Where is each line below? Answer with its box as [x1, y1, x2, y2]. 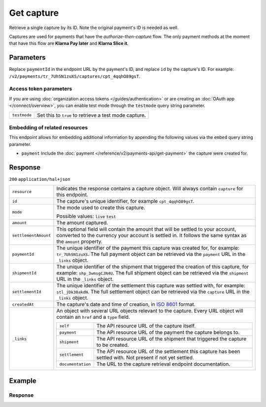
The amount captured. [56, 219, 108, 226]
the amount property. [56, 238, 103, 245]
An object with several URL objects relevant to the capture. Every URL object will [56, 307, 243, 314]
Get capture [9, 7, 59, 18]
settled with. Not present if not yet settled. [96, 354, 194, 361]
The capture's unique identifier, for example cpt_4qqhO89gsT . [56, 198, 195, 204]
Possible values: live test [56, 213, 116, 220]
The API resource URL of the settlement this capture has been [96, 348, 240, 355]
